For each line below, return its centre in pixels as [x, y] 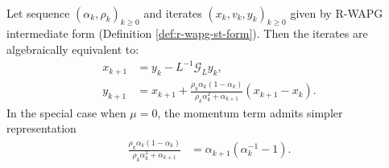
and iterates [173, 12]
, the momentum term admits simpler [250, 112]
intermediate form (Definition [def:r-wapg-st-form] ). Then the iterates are [187, 33]
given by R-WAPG [337, 12]
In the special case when [66, 112]
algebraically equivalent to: [73, 49]
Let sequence [38, 12]
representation [41, 128]
